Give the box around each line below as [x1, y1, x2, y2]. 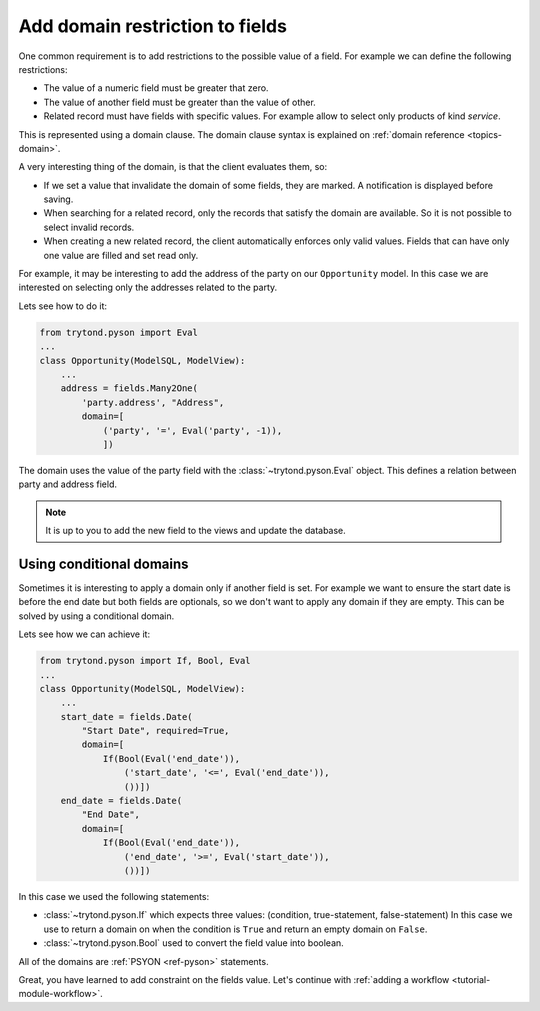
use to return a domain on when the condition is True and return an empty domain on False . [43, 923, 428, 935]
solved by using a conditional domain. [18, 610, 175, 622]
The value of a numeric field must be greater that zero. [43, 82, 269, 94]
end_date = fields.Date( [60, 795, 183, 807]
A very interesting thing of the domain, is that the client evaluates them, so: [18, 161, 328, 173]
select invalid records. [43, 221, 135, 233]
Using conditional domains [18, 555, 189, 572]
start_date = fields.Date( [60, 711, 194, 722]
